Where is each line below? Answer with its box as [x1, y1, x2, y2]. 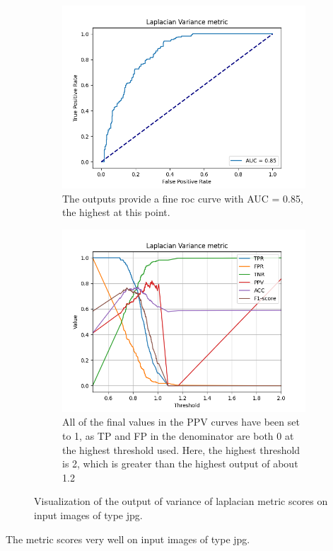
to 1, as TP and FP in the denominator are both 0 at [62, 428, 294, 443]
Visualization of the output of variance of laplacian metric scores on [34, 494, 328, 509]
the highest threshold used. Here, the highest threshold [62, 442, 300, 457]
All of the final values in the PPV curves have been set [62, 414, 300, 429]
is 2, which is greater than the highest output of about [62, 456, 298, 471]
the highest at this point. [62, 205, 170, 220]
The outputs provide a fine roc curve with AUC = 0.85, [62, 191, 303, 205]
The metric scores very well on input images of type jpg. [6, 531, 250, 546]
